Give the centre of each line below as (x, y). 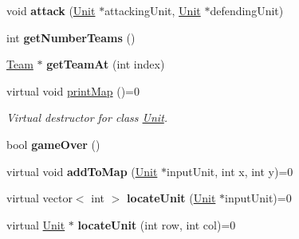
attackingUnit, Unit (153, 10)
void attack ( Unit (51, 10)
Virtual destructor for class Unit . (87, 118)
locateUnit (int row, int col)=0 (157, 224)
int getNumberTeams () (71, 37)
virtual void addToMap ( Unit (82, 171)
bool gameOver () (53, 144)
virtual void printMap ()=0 (73, 90)
